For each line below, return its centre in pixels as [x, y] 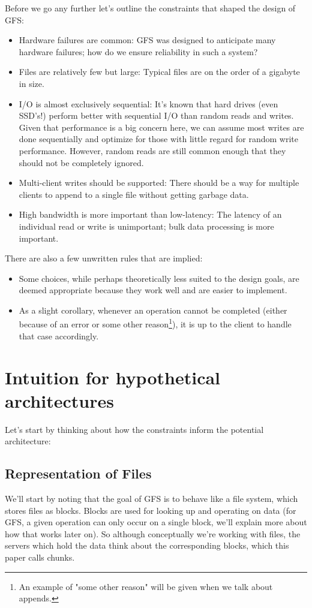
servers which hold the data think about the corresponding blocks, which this [147, 545]
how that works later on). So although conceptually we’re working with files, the [153, 533]
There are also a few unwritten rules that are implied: [104, 258]
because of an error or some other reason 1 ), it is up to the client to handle [155, 323]
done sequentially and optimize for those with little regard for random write [158, 139]
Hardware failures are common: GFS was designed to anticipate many [147, 40]
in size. [31, 83]
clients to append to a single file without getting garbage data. [134, 194]
